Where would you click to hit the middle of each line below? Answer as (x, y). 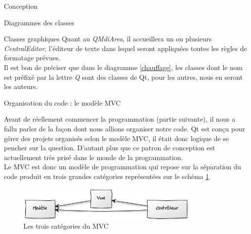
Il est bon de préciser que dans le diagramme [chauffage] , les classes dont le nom (123, 67)
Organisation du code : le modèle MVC (63, 102)
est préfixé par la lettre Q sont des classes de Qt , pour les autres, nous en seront (123, 77)
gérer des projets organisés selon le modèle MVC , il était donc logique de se (117, 138)
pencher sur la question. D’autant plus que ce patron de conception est (109, 148)
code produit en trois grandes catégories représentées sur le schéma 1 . (108, 176)
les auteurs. (21, 86)
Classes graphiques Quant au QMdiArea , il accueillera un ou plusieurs (108, 39)
